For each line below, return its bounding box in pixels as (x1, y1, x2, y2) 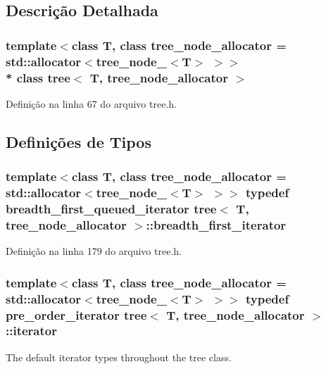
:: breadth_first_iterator (146, 215, 287, 233)
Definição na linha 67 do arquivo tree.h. (6, 96, 177, 111)
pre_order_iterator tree (6, 306, 147, 323)
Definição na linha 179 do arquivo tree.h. (6, 244, 182, 258)
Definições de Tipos (6, 130, 151, 152)
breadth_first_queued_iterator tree (6, 199, 217, 217)
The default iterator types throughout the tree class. (6, 349, 232, 364)
